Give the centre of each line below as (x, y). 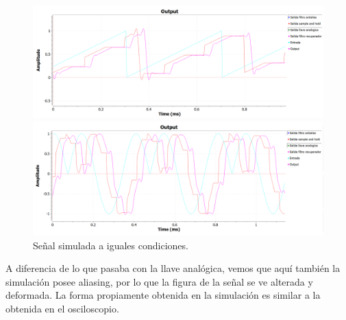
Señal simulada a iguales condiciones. (111, 245)
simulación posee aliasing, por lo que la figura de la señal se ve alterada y (159, 281)
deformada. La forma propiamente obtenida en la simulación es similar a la (163, 295)
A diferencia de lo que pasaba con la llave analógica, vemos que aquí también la (173, 268)
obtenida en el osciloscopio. (62, 308)
